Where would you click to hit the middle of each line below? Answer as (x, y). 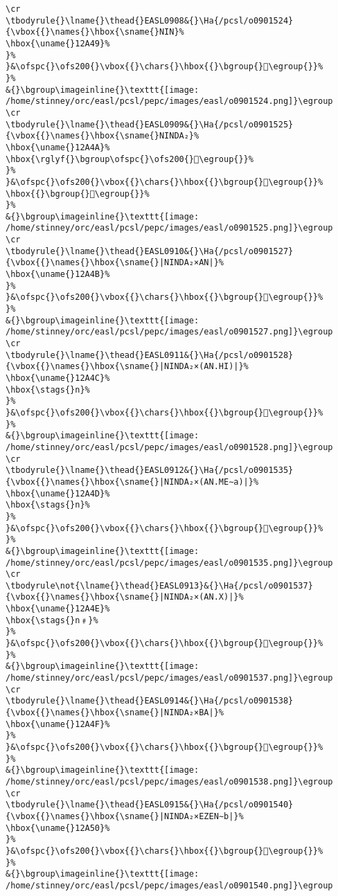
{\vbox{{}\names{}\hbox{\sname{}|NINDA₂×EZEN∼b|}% (125, 816)
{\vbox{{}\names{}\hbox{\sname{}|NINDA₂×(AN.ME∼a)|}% (132, 482)
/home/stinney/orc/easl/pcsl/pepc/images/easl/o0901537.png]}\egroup (169, 678)
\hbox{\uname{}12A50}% (58, 828)
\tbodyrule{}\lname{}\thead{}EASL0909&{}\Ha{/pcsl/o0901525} (150, 124)
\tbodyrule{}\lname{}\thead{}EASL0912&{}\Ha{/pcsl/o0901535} (150, 471)
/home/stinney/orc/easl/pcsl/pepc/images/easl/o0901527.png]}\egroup (169, 332)
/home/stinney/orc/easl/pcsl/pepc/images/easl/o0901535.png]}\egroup (169, 563)
